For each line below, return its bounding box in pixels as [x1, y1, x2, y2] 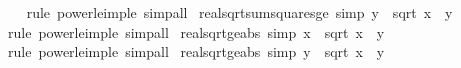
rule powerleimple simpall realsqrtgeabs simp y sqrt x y [7, 41, 385, 62]
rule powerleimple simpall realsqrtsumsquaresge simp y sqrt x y [26, 2, 453, 22]
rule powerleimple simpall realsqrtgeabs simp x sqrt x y [7, 21, 385, 42]
